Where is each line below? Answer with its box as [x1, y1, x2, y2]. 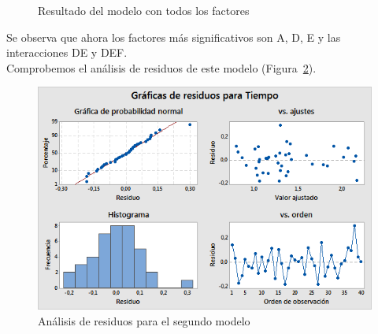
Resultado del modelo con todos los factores [38, 2, 250, 18]
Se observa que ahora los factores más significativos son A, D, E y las [6, 28, 341, 45]
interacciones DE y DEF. [6, 44, 128, 61]
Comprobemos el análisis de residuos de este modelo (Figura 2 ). [6, 59, 317, 76]
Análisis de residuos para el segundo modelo [38, 312, 250, 328]
